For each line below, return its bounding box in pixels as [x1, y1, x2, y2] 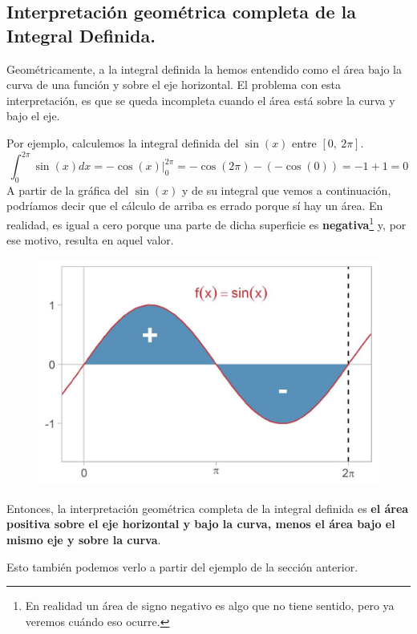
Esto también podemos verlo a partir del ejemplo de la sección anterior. [6, 558, 358, 575]
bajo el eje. [6, 107, 60, 124]
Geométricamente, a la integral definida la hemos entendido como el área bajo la [6, 60, 402, 77]
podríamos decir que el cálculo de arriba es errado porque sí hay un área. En [6, 197, 383, 214]
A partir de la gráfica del [6, 181, 129, 198]
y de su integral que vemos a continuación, [181, 181, 391, 198]
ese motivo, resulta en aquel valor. [6, 232, 174, 248]
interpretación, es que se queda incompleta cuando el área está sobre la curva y [6, 91, 395, 108]
